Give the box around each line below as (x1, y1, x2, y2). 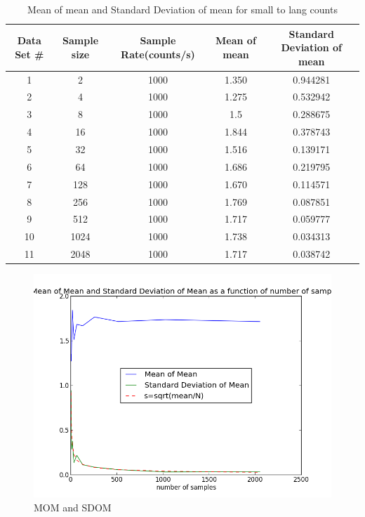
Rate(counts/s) (121, 46, 195, 61)
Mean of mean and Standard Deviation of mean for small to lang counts (27, 2, 338, 16)
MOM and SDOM (34, 499, 112, 514)
